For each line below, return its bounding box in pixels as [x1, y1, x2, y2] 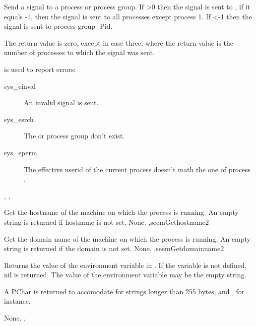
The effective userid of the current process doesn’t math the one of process [24, 164, 251, 174]
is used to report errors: [4, 64, 76, 74]
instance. [4, 296, 31, 306]
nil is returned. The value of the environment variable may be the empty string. [4, 269, 247, 280]
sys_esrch [4, 114, 34, 124]
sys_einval [4, 80, 36, 91]
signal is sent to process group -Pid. [4, 21, 113, 31]
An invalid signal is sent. [24, 97, 99, 108]
